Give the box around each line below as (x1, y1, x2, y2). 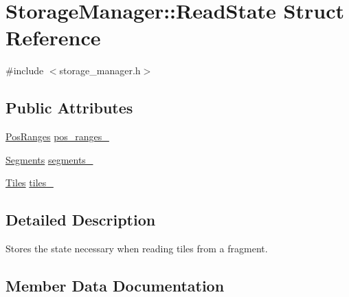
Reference (5, 23, 101, 52)
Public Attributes (5, 97, 133, 118)
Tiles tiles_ (5, 175, 54, 190)
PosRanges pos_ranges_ (5, 129, 109, 144)
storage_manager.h (59, 63, 141, 78)
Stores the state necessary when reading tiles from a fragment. (5, 241, 268, 256)
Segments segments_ (5, 152, 93, 166)
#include (5, 63, 44, 78)
